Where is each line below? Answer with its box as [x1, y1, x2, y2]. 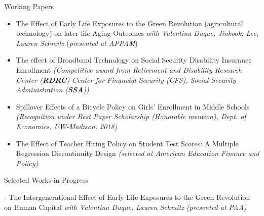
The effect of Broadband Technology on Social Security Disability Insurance [16, 55, 252, 65]
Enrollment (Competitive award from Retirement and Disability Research [16, 64, 242, 75]
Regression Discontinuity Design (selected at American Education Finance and [16, 148, 259, 158]
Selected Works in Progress [4, 175, 88, 185]
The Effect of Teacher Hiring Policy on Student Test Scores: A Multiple [16, 138, 239, 148]
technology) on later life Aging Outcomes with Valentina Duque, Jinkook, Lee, [16, 28, 258, 38]
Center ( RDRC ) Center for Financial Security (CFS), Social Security [16, 74, 236, 85]
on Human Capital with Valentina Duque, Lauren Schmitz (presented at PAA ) [4, 201, 247, 212]
